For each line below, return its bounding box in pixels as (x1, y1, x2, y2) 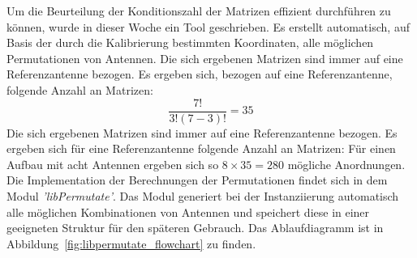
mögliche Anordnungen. (287, 155, 406, 172)
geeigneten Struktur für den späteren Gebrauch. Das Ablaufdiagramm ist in (6, 219, 384, 236)
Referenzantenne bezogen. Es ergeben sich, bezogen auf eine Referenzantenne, (6, 66, 393, 82)
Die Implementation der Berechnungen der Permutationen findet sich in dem (6, 171, 388, 188)
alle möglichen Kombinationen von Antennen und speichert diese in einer (6, 203, 370, 220)
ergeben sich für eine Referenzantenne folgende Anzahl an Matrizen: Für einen (6, 140, 396, 157)
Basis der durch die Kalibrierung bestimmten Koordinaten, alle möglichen (6, 34, 374, 51)
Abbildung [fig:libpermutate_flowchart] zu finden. (6, 235, 256, 252)
